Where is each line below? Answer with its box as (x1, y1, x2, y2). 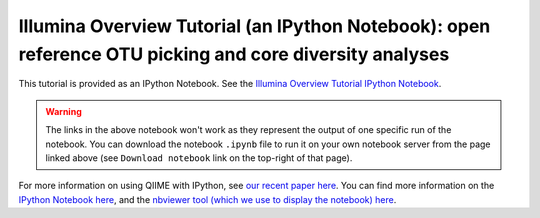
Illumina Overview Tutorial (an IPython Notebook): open (18, 15, 491, 37)
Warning (45, 105, 82, 117)
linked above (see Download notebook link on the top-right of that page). (45, 151, 353, 164)
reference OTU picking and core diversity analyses (18, 43, 450, 65)
